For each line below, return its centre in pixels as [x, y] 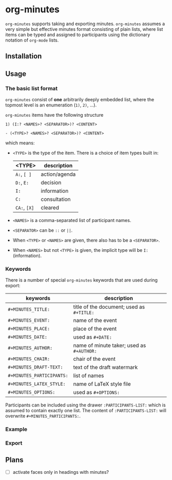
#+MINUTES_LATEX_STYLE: [37, 384]
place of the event [95, 329]
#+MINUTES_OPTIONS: [31, 392]
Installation [24, 56]
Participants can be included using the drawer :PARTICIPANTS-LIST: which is [85, 405]
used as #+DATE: [93, 337]
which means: [20, 143]
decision [51, 182]
